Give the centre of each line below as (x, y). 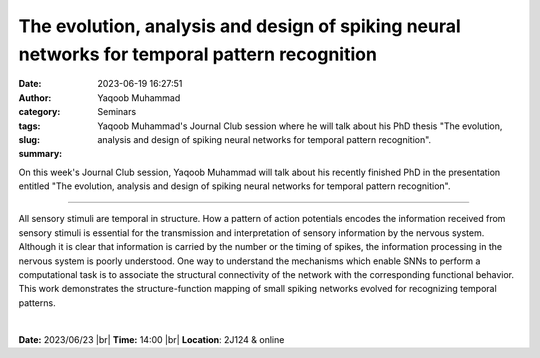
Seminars (117, 112)
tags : (29, 126)
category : (39, 112)
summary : (40, 154)
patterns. (37, 302)
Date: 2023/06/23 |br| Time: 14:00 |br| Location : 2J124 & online (151, 339)
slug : (29, 139)
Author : (35, 97)
